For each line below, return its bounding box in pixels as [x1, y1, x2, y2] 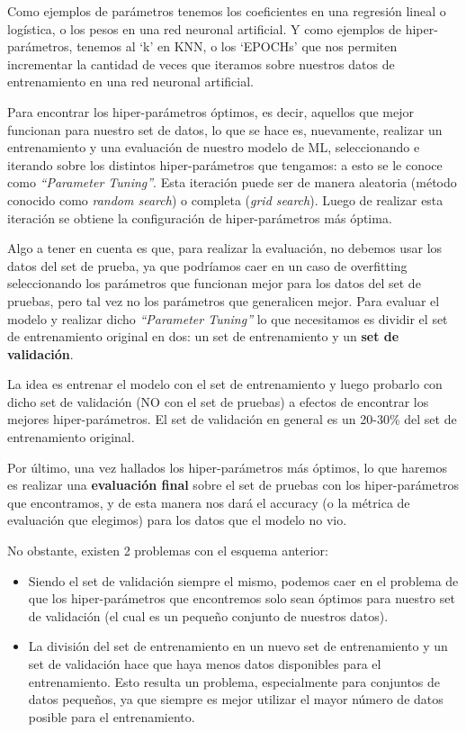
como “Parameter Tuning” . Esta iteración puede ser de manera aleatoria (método [7, 173, 457, 192]
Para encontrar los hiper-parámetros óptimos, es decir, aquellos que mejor [7, 102, 414, 121]
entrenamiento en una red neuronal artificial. [7, 72, 254, 91]
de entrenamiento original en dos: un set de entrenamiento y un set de [7, 327, 399, 346]
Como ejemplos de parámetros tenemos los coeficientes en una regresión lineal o [7, 2, 446, 20]
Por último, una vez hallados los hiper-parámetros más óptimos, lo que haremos [7, 457, 447, 476]
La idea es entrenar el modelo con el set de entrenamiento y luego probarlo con [7, 375, 443, 393]
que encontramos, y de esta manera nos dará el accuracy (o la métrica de [7, 493, 410, 511]
